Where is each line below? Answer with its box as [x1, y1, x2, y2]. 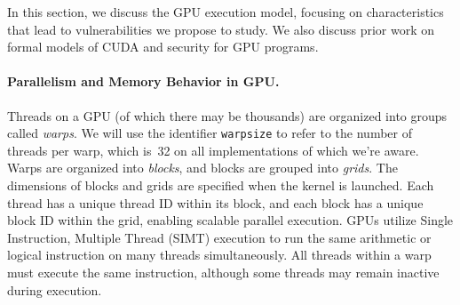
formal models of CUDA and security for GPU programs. [7, 37, 319, 56]
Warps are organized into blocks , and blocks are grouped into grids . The [7, 158, 398, 177]
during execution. [7, 280, 102, 299]
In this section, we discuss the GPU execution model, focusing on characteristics [7, 3, 444, 20]
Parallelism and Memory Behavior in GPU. [7, 72, 280, 91]
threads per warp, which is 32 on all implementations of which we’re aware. [7, 140, 419, 159]
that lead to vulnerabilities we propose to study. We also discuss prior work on [7, 20, 435, 38]
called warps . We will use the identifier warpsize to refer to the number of [7, 124, 412, 142]
